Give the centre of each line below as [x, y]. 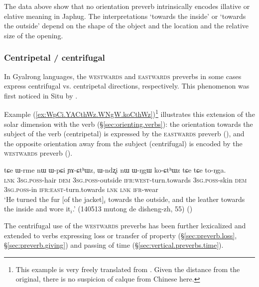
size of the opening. [34, 35]
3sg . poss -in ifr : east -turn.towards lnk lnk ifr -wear [81, 189]
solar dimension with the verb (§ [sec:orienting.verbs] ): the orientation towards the [129, 124]
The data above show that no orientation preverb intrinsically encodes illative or [127, 6]
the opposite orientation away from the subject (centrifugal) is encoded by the [123, 143]
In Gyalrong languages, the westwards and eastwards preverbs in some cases [123, 76]
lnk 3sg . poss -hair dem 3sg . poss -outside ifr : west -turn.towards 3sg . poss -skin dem [126, 179]
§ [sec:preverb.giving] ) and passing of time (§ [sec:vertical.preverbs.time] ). [114, 245]
